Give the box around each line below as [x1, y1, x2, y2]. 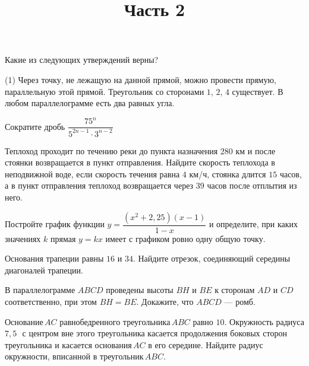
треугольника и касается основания [5, 338, 132, 351]
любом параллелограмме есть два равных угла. [5, 97, 175, 109]
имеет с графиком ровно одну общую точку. [105, 232, 266, 244]
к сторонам [215, 284, 255, 296]
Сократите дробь [5, 120, 65, 132]
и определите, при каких [209, 218, 298, 230]
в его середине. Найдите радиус [148, 338, 263, 351]
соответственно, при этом [5, 295, 97, 308]
